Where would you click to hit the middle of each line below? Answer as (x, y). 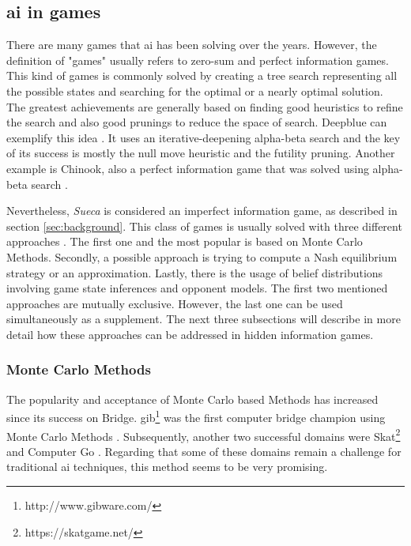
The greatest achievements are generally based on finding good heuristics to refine (205, 106)
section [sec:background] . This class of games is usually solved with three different (204, 226)
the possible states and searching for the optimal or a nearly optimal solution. (195, 90)
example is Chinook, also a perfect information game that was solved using (188, 168)
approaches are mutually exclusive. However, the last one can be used (175, 303)
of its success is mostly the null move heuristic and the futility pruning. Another (201, 153)
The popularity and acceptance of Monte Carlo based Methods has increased (192, 399)
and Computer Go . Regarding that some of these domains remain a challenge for (204, 451)
